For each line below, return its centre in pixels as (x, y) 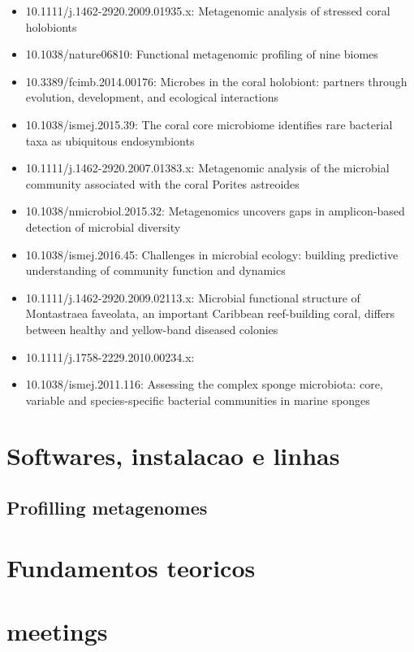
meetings (57, 631)
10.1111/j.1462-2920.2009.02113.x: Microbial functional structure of (193, 297)
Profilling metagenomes (107, 508)
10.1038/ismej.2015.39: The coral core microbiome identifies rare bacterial (209, 124)
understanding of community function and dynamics (155, 270)
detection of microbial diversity (103, 226)
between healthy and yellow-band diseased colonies (152, 329)
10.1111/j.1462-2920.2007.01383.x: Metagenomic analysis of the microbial (207, 168)
